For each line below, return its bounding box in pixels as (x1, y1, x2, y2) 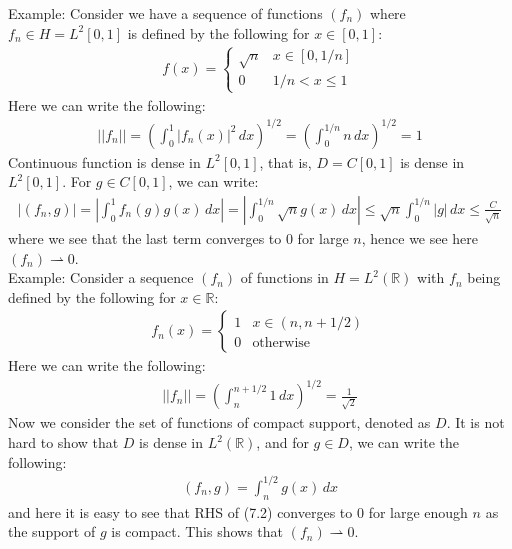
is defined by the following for (127, 22, 310, 43)
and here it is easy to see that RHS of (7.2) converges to (8, 501, 353, 522)
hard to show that (8, 432, 119, 453)
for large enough (368, 501, 468, 522)
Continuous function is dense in (8, 151, 201, 172)
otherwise (252, 336, 311, 351)
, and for (256, 432, 309, 453)
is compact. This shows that (111, 521, 284, 542)
